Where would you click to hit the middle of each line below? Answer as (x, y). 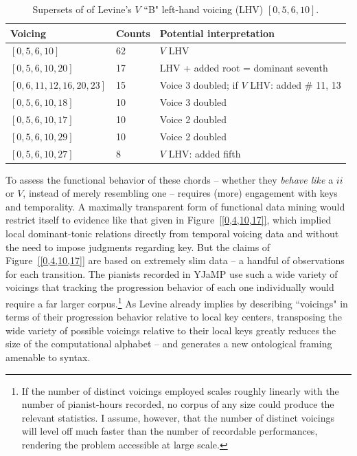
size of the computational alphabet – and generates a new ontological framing (169, 344)
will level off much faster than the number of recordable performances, (170, 431)
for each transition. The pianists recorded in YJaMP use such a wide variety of (172, 273)
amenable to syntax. (48, 357)
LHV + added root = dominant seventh (244, 68)
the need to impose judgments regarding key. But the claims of (138, 247)
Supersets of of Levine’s (82, 9)
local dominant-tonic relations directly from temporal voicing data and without (172, 233)
